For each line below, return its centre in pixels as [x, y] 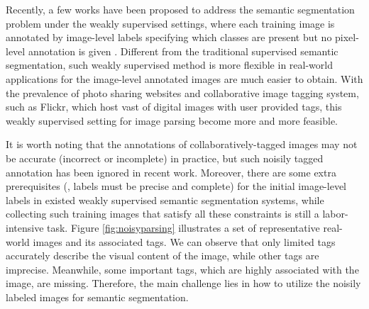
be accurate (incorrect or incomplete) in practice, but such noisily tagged [165, 158]
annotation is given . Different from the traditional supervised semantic [183, 51]
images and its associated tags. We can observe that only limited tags [184, 241]
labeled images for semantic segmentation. [97, 297]
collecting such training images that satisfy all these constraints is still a [163, 214]
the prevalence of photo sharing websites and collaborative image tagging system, [182, 92]
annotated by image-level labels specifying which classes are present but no [169, 37]
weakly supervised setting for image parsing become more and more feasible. [172, 120]
